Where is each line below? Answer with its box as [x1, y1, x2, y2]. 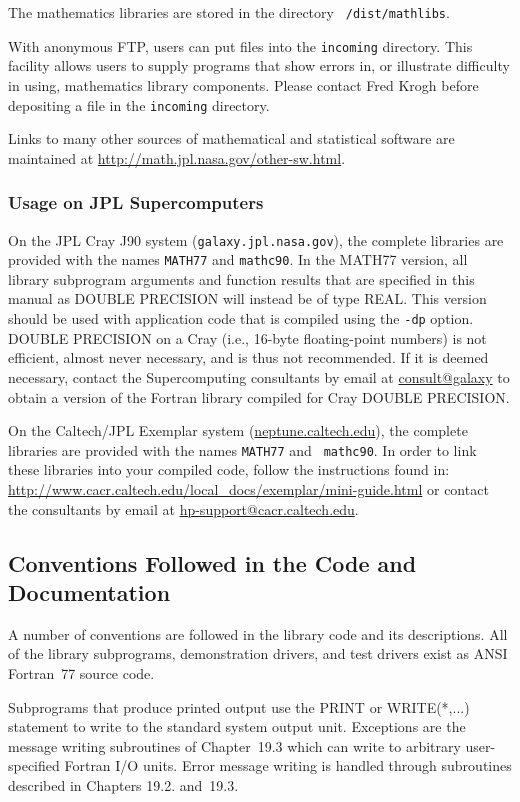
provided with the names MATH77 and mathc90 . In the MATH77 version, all [8, 249, 468, 270]
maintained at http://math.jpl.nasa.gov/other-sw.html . [8, 147, 346, 168]
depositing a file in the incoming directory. [8, 94, 270, 115]
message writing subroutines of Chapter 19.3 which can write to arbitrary [8, 735, 461, 756]
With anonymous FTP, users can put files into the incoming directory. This [8, 35, 473, 56]
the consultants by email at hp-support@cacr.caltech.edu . [8, 498, 359, 519]
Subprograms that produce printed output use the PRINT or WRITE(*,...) [8, 696, 470, 717]
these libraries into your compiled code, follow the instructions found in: [8, 459, 450, 480]
